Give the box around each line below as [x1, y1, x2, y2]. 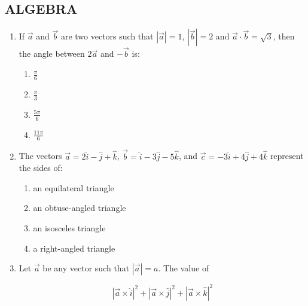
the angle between [19, 47, 85, 60]
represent [270, 149, 304, 162]
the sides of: [19, 161, 63, 174]
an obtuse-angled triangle [33, 201, 126, 214]
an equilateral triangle [33, 181, 114, 194]
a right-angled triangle [33, 241, 115, 254]
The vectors [19, 149, 62, 162]
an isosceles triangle [33, 221, 106, 234]
